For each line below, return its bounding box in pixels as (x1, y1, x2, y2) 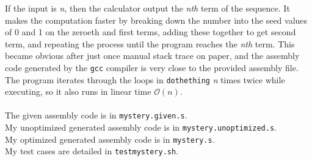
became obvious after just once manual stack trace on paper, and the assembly (5, 49, 300, 62)
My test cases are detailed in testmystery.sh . (5, 145, 179, 157)
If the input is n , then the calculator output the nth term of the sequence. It (5, 2, 290, 14)
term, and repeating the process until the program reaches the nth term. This (5, 37, 295, 50)
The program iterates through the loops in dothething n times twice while (5, 73, 285, 86)
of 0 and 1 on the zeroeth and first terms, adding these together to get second (5, 26, 296, 38)
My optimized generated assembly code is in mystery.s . (5, 132, 215, 145)
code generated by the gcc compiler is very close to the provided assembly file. (5, 61, 299, 74)
